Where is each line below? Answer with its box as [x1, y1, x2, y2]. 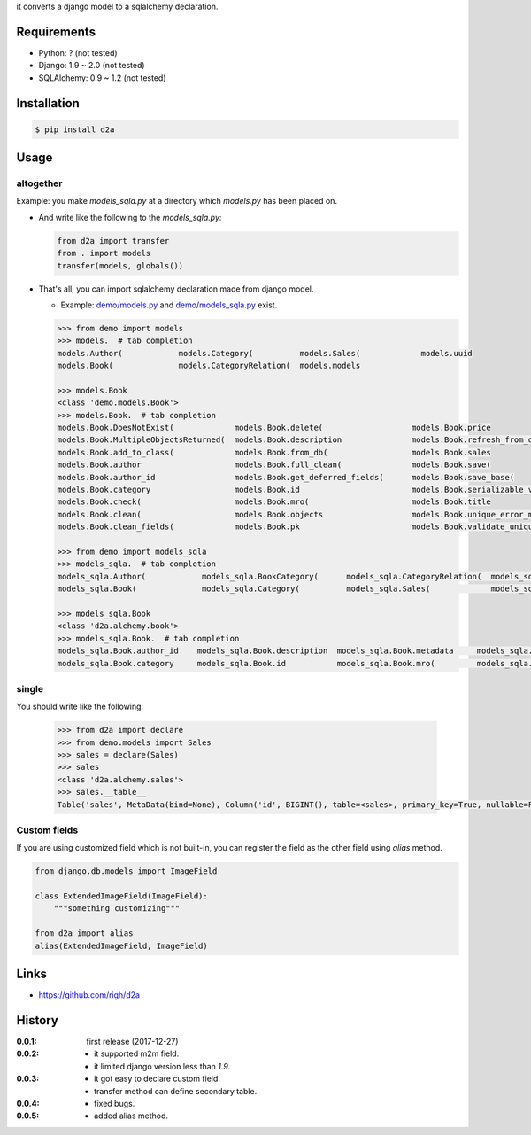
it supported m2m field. [94, 1048, 180, 1059]
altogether [16, 177, 63, 190]
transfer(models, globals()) [57, 260, 184, 270]
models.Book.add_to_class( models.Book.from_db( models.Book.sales [57, 447, 491, 457]
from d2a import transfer [57, 236, 170, 245]
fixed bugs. [94, 1098, 135, 1108]
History [16, 1013, 59, 1028]
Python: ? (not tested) [38, 47, 119, 58]
